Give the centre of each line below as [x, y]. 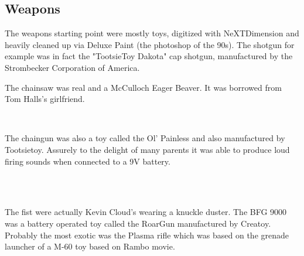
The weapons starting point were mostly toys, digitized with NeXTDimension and [152, 33]
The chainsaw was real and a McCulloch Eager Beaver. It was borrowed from [143, 87]
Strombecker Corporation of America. [72, 67]
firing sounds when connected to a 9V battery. [88, 161]
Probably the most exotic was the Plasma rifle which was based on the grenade [147, 235]
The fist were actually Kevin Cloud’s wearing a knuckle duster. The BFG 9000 [146, 212]
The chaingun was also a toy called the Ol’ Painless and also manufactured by [145, 138]
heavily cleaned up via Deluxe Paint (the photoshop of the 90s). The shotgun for [150, 44]
